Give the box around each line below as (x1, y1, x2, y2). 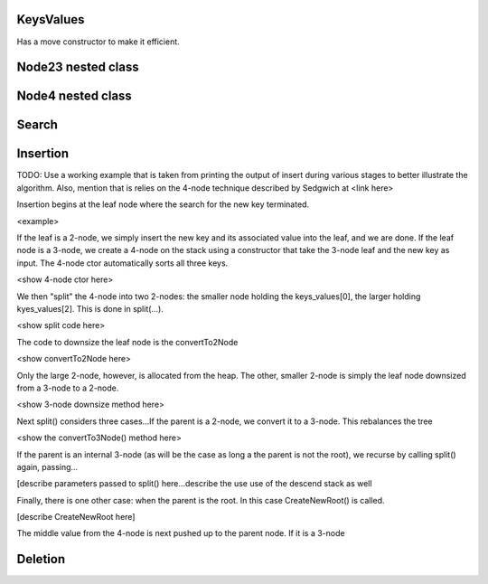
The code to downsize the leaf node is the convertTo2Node (16, 336, 239, 347)
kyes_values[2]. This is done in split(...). (16, 303, 164, 314)
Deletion (16, 551, 66, 567)
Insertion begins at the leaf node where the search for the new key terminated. (16, 199, 310, 210)
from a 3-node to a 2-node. (16, 382, 119, 393)
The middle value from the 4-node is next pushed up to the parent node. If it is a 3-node (16, 528, 345, 539)
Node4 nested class (16, 89, 133, 104)
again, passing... (16, 461, 79, 472)
